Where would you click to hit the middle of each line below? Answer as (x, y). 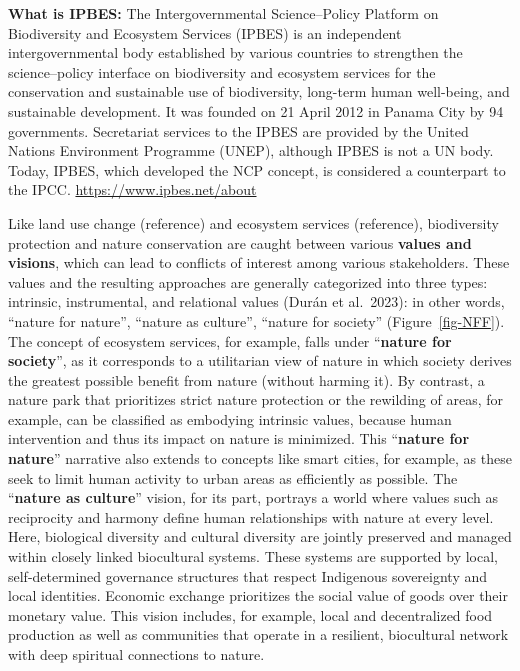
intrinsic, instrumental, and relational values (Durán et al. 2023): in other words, (256, 301)
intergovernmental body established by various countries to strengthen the (235, 52)
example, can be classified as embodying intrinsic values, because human (230, 418)
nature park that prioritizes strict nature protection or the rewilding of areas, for (255, 399)
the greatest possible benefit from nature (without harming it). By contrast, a (246, 379)
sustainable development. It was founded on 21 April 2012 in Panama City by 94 (256, 110)
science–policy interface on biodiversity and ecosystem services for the (222, 71)
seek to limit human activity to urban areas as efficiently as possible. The (233, 477)
